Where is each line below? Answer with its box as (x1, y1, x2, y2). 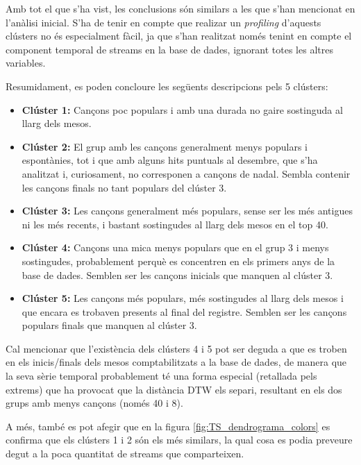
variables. (6, 56, 46, 70)
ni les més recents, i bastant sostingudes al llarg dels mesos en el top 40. (22, 217, 328, 231)
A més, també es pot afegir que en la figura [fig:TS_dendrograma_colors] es (6, 418, 330, 433)
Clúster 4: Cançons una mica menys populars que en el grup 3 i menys (22, 240, 329, 255)
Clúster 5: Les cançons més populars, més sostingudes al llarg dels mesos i (22, 291, 344, 305)
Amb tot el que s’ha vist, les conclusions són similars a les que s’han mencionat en (6, 1, 355, 15)
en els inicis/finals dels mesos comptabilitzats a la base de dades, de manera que (6, 355, 347, 369)
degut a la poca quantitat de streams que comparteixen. (6, 446, 244, 461)
